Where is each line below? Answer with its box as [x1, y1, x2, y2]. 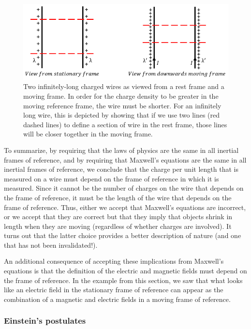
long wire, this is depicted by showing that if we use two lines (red [23, 110, 220, 120]
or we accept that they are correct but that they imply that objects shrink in [4, 211, 233, 222]
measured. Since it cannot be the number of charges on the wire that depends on [4, 183, 244, 193]
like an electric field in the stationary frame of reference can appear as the [4, 284, 223, 295]
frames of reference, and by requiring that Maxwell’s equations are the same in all [4, 154, 247, 164]
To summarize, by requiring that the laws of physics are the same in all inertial [4, 145, 239, 155]
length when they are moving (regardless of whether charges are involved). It [4, 221, 232, 231]
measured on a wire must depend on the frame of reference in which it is [4, 173, 219, 183]
